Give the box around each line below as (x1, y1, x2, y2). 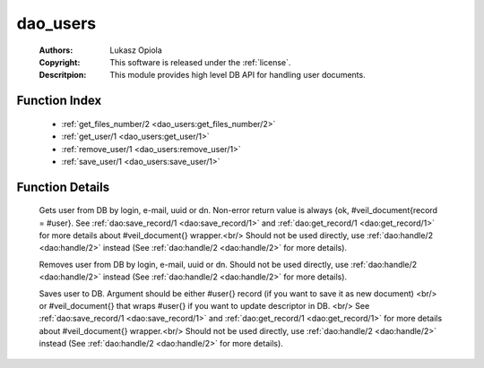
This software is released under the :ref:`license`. (109, 56, 291, 67)
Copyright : (39, 56, 81, 67)
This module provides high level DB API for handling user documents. (109, 70, 367, 81)
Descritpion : (39, 70, 87, 81)
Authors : (39, 45, 73, 56)
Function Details (16, 179, 110, 194)
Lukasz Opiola (109, 45, 163, 56)
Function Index (16, 93, 102, 108)
